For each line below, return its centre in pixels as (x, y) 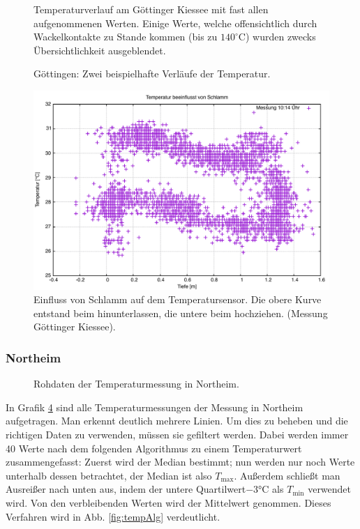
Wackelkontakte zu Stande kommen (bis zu (126, 37)
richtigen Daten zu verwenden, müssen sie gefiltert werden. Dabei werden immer (177, 435)
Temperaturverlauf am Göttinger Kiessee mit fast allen (151, 9)
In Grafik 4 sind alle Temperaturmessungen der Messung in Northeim (155, 407)
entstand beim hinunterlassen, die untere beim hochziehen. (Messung (181, 313)
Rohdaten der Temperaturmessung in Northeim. (136, 384)
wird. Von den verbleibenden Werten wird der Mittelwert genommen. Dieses (168, 503)
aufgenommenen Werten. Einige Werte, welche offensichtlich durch (175, 23)
